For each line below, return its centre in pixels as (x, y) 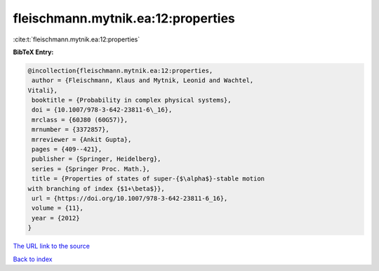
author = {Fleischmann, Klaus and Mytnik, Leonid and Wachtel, (143, 80)
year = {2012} (56, 218)
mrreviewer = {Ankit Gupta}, (82, 139)
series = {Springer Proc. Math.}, (91, 169)
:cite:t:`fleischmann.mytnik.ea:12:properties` (77, 39)
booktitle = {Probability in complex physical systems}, (132, 100)
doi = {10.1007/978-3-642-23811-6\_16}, (102, 110)
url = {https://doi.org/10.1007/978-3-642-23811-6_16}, (130, 198)
